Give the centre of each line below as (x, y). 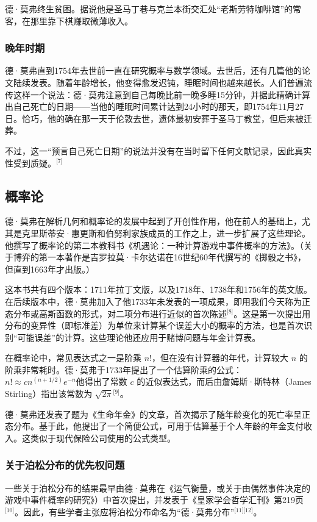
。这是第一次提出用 (272, 313)
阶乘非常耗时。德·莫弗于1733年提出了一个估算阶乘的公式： (123, 369)
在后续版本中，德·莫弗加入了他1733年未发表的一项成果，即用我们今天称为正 (158, 301)
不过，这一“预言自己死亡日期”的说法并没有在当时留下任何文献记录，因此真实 (158, 150)
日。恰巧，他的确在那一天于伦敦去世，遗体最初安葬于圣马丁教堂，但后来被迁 (158, 118)
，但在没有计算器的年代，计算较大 (220, 358)
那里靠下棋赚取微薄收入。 (81, 20)
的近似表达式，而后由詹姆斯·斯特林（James (224, 381)
